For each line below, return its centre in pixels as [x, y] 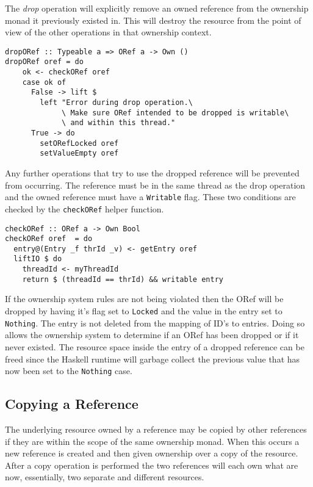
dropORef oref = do [44, 62]
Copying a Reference [72, 404]
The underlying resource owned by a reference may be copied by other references [156, 429]
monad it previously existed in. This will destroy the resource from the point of [153, 20]
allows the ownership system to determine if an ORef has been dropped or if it [152, 335]
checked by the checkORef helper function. [85, 208]
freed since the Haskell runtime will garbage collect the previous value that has [153, 359]
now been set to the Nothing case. [69, 371]
